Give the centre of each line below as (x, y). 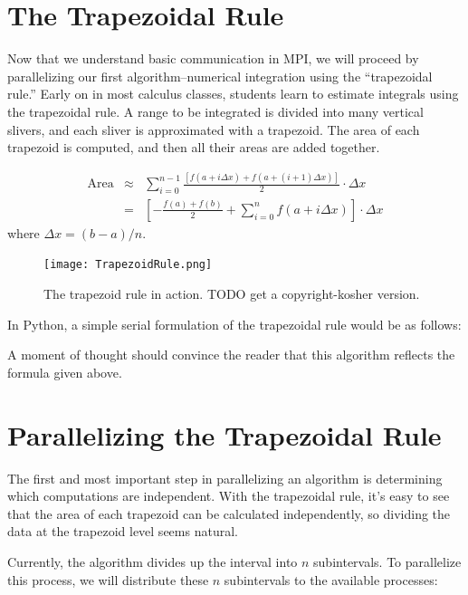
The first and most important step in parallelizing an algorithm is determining (225, 478)
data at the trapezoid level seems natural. (123, 531)
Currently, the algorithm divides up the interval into (153, 561)
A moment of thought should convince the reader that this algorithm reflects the (231, 355)
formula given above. (65, 372)
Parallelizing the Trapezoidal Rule (224, 434)
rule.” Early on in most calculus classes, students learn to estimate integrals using (233, 94)
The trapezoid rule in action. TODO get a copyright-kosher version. (232, 294)
